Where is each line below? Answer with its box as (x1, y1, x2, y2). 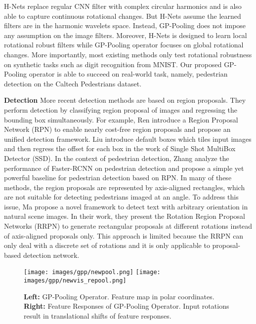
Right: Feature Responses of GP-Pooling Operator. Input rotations (24, 301, 229, 311)
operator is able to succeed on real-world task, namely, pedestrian (29, 69, 228, 79)
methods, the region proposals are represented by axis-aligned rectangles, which (4, 182, 245, 192)
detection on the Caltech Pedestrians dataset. (4, 78, 142, 88)
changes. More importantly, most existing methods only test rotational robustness (4, 49, 252, 59)
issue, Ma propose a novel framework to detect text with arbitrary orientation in (4, 201, 248, 211)
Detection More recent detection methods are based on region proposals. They (4, 95, 246, 105)
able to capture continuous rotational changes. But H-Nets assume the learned (4, 10, 241, 21)
